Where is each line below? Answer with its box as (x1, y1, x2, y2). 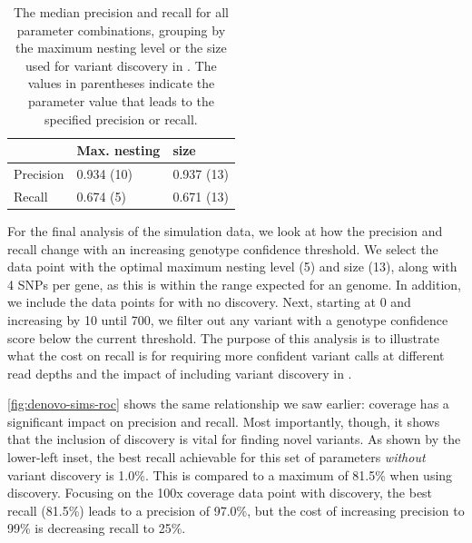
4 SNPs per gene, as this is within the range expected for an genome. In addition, (7, 274, 461, 293)
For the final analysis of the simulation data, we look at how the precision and (7, 221, 443, 240)
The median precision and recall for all (13, 3, 229, 21)
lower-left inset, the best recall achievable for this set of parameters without (7, 448, 426, 467)
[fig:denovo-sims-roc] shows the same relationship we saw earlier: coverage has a (7, 394, 449, 413)
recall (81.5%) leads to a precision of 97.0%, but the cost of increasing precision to (7, 500, 465, 519)
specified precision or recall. (44, 109, 198, 128)
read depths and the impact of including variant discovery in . (7, 363, 352, 382)
